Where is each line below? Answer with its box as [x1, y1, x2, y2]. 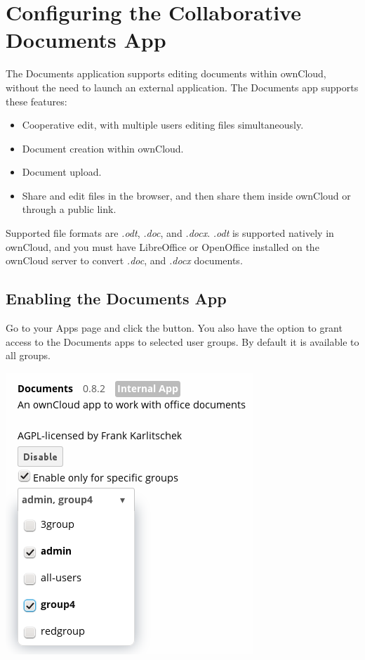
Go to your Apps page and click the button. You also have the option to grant [6, 321, 343, 335]
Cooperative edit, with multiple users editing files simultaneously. [22, 117, 304, 132]
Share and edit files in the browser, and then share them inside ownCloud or [22, 188, 351, 202]
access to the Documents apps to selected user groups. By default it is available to [6, 334, 359, 349]
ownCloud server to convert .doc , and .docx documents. [6, 253, 243, 268]
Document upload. [22, 164, 102, 179]
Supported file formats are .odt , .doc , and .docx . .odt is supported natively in [6, 226, 334, 240]
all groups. [6, 348, 51, 363]
